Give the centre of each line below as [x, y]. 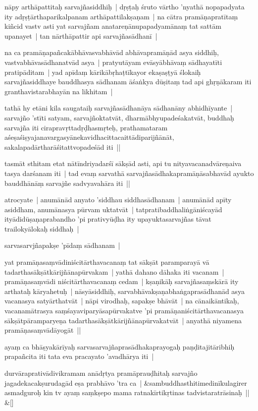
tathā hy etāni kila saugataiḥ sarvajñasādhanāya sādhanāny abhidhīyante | [119, 108]
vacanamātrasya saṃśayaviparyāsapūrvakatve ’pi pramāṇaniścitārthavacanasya [124, 311]
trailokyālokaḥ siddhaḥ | [42, 228]
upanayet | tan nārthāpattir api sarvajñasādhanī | [81, 35]
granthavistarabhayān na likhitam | [59, 91]
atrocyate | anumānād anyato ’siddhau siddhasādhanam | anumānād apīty [118, 200]
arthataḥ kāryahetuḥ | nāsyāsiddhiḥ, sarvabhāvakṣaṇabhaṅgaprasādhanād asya [125, 291]
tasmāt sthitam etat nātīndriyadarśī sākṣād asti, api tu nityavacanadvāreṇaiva [123, 163]
